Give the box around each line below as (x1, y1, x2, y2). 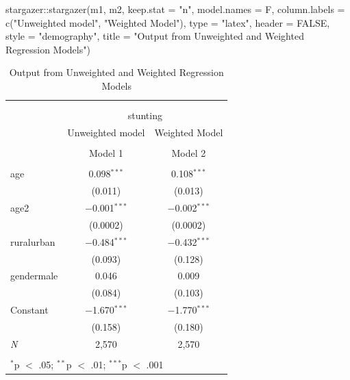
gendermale (10, 268, 58, 283)
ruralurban (10, 234, 55, 249)
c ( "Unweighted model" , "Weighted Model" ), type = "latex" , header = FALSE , (5, 15, 330, 29)
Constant (10, 303, 49, 317)
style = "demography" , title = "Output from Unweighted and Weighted (5, 29, 304, 43)
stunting (127, 108, 162, 123)
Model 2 (171, 146, 206, 160)
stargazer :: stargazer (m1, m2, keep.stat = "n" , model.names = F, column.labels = (5, 2, 345, 16)
